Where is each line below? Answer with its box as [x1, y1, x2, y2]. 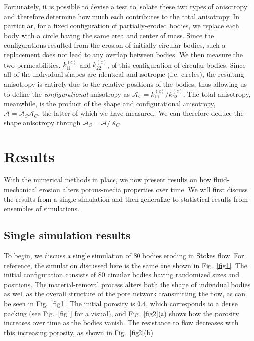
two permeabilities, [4, 59, 61, 70]
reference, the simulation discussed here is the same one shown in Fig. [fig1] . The [4, 260, 248, 270]
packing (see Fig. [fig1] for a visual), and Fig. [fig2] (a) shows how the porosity [4, 308, 239, 318]
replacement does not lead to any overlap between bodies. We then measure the [4, 49, 243, 59]
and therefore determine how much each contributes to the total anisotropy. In [4, 11, 240, 21]
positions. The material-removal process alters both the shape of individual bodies [4, 279, 251, 289]
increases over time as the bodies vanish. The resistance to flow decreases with [4, 317, 239, 328]
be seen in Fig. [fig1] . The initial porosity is [4, 298, 135, 309]
